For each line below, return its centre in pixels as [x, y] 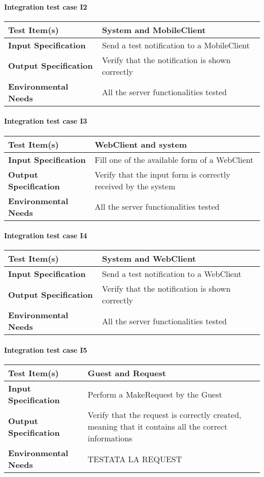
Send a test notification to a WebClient [172, 274]
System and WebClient [149, 259]
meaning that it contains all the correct [157, 427]
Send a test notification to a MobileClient [176, 45]
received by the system [135, 186]
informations [110, 438]
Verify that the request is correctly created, [164, 415]
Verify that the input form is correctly [162, 174]
